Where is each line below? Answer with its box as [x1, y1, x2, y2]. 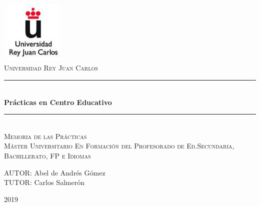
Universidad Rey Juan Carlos [4, 62, 98, 73]
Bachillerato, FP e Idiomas [4, 150, 91, 161]
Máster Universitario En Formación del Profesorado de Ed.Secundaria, [4, 140, 234, 151]
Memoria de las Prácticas [4, 130, 87, 141]
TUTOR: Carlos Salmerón [4, 177, 84, 187]
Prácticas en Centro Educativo [4, 96, 112, 107]
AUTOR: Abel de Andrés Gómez [4, 167, 105, 177]
